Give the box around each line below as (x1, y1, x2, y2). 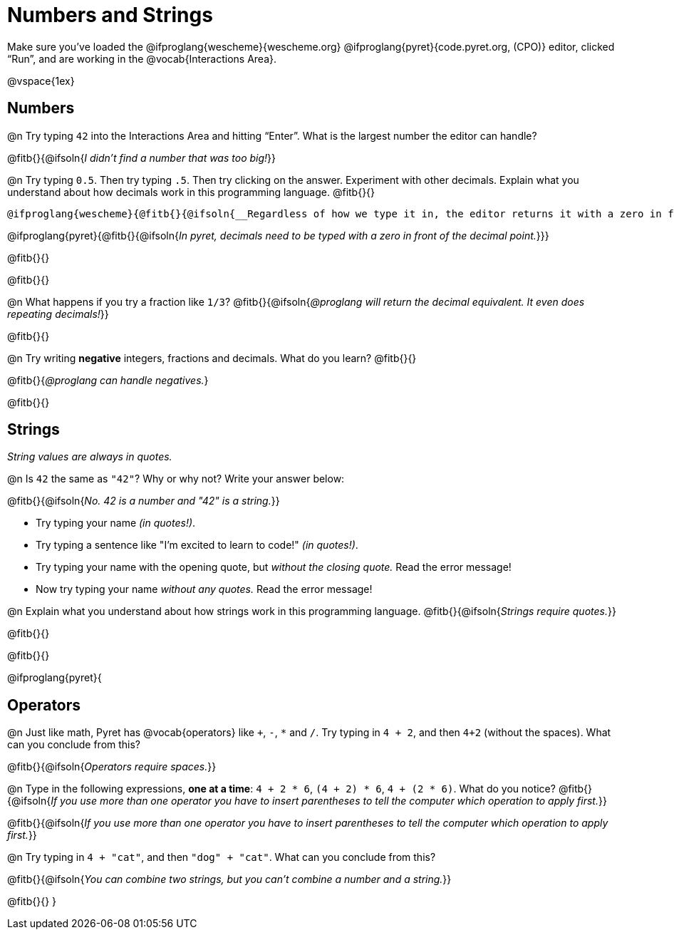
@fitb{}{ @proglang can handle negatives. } (7, 373, 209, 386)
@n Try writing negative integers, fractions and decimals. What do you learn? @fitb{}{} (7, 351, 417, 364)
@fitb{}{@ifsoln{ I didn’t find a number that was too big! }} (7, 151, 276, 164)
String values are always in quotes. (7, 450, 172, 463)
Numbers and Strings (7, 3, 213, 27)
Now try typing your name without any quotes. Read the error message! (36, 583, 373, 596)
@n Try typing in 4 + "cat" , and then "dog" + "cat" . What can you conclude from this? (7, 851, 436, 864)
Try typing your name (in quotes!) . (36, 517, 196, 530)
